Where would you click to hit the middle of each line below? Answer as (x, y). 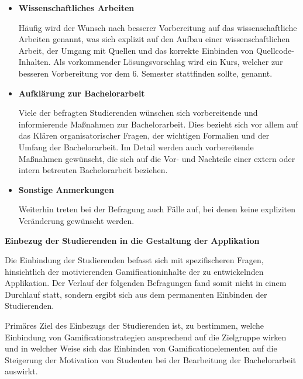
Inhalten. (35, 62)
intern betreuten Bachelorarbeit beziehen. (93, 170)
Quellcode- (275, 50)
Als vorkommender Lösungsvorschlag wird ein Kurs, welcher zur (168, 62)
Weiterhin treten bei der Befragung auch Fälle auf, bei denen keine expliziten (157, 209)
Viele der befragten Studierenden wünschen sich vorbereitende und (138, 113)
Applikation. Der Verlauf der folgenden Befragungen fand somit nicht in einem (146, 283)
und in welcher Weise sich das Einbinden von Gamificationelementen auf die (141, 348)
